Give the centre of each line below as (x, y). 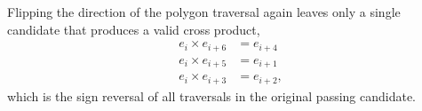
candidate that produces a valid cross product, (134, 29)
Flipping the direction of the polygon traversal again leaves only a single (204, 12)
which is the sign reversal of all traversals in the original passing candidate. (212, 95)
